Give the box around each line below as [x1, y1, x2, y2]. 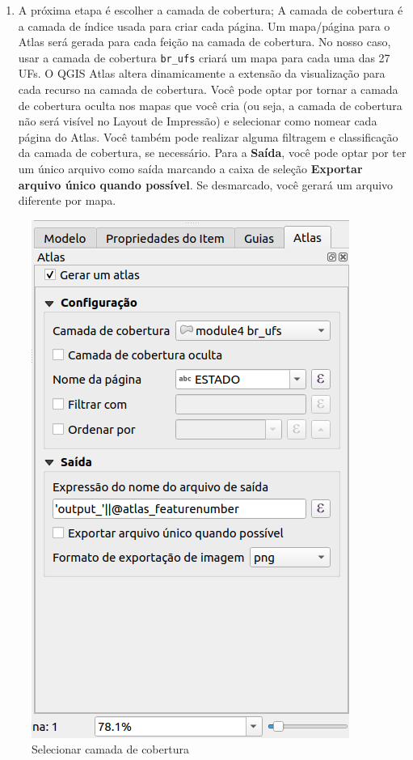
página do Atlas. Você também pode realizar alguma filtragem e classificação [18, 128, 398, 145]
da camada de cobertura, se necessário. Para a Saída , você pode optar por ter [18, 144, 407, 161]
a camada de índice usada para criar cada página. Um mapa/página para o [18, 17, 390, 34]
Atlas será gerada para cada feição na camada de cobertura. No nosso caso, [18, 33, 391, 50]
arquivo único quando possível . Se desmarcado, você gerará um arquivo [18, 176, 394, 193]
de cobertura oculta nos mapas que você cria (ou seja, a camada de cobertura [18, 96, 402, 113]
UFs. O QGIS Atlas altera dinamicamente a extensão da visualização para [18, 65, 386, 82]
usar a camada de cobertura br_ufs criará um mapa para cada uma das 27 [18, 49, 390, 66]
